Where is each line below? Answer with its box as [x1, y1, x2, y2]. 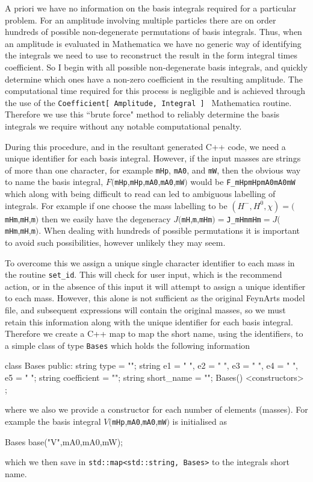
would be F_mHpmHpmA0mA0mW [190, 175, 296, 188]
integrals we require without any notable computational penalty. [5, 120, 242, 132]
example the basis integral [5, 415, 101, 427]
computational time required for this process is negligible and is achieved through [5, 84, 306, 97]
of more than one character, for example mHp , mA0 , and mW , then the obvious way [5, 163, 301, 176]
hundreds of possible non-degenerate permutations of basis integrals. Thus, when [5, 25, 302, 38]
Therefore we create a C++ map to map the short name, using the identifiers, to [5, 327, 303, 340]
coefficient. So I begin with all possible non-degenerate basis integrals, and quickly [5, 60, 308, 73]
